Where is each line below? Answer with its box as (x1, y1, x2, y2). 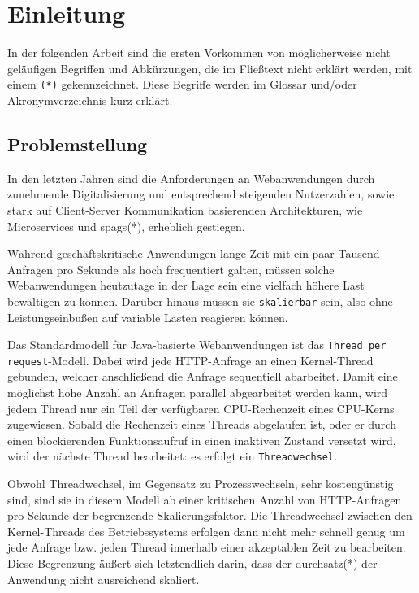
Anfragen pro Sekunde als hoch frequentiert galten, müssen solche (7, 260, 335, 277)
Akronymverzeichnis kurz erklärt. (7, 91, 173, 108)
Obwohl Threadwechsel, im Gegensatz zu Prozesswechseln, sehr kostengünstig (7, 475, 394, 492)
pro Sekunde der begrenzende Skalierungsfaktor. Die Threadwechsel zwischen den (7, 507, 413, 524)
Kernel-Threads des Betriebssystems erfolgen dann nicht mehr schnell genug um (7, 522, 405, 539)
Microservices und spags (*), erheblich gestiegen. (7, 217, 245, 234)
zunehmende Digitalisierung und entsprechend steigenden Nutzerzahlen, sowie (7, 185, 395, 203)
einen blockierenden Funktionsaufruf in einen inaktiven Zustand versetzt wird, (7, 431, 396, 448)
